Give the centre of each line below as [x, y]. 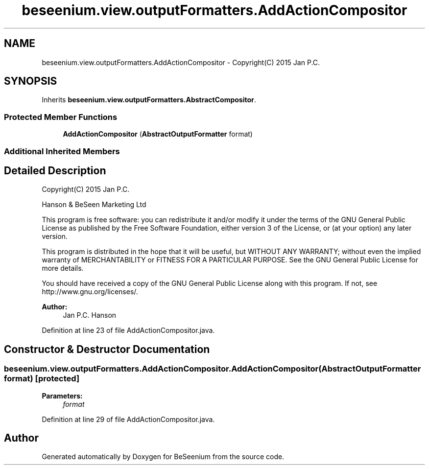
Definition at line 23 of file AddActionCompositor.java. [128, 330]
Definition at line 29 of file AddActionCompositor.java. [128, 419]
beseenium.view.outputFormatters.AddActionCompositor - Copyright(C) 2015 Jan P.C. [181, 62]
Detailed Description [55, 170]
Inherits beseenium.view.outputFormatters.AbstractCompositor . [149, 100]
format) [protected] [42, 379]
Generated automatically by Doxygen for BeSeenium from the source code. [163, 457]
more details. [63, 268]
